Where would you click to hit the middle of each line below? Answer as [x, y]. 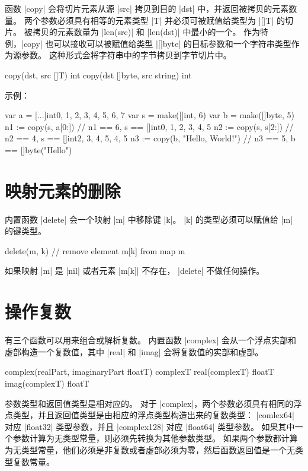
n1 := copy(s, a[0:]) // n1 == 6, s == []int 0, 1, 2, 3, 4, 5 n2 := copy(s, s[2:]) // [149, 126]
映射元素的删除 [63, 190]
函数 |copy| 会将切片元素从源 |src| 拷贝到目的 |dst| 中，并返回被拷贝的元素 [147, 8]
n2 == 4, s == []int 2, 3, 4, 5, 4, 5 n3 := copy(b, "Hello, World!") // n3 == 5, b [150, 138]
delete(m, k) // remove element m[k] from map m [95, 250]
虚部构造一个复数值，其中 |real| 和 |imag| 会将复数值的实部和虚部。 [134, 351]
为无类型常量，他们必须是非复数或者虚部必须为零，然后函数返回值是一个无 [150, 449]
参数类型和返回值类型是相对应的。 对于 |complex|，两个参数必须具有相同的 [149, 403]
